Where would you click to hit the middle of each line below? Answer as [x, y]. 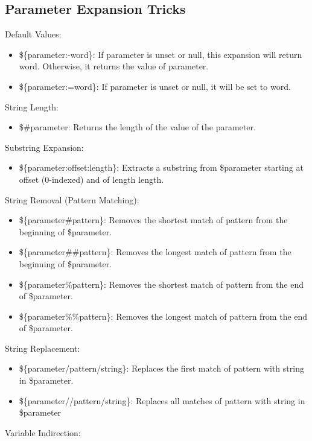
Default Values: [33, 34]
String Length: [32, 106]
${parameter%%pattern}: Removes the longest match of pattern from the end [163, 316]
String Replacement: [43, 348]
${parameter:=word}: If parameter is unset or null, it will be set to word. [155, 86]
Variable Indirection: [43, 432]
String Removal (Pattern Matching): [72, 199]
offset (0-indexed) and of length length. [91, 179]
